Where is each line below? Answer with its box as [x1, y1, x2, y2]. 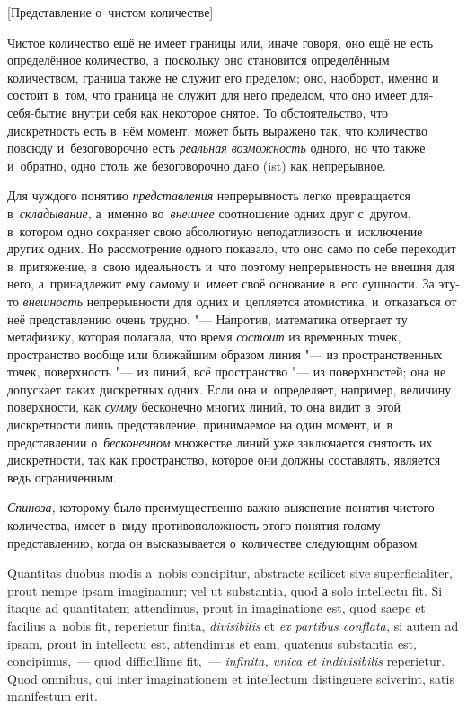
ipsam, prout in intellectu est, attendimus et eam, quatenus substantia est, [7, 633, 417, 652]
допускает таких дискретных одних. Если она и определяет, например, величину [7, 379, 452, 398]
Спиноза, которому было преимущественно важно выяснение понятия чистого [7, 498, 435, 517]
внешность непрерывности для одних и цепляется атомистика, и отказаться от [22, 291, 457, 310]
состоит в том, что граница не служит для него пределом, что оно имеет [7, 85, 407, 104]
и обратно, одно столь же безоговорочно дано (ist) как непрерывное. [7, 155, 386, 174]
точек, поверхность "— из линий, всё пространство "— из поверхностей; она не [7, 362, 446, 381]
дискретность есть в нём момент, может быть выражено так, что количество [7, 120, 427, 139]
